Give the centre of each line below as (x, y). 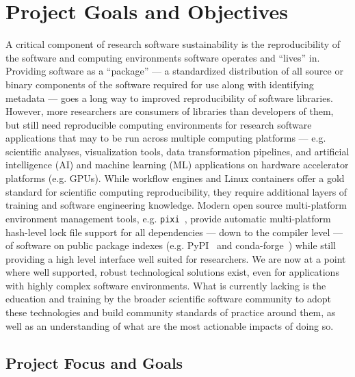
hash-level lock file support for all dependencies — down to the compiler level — (174, 232)
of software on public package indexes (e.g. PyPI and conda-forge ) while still (171, 245)
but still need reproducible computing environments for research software (159, 124)
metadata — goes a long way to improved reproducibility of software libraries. (169, 97)
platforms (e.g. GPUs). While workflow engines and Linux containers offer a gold (175, 178)
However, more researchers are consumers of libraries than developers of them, (170, 111)
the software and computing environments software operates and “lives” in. (163, 57)
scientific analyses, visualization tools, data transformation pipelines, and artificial (177, 151)
